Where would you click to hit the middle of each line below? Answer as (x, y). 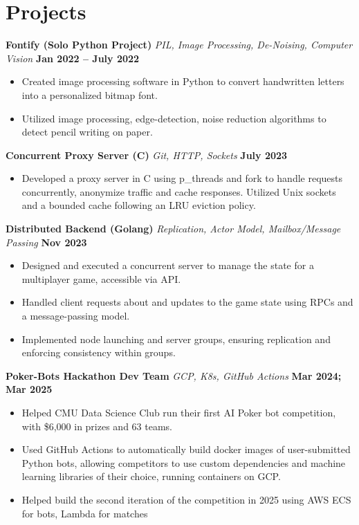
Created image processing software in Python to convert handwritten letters (183, 81)
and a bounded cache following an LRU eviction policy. (139, 205)
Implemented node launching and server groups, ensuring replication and (176, 339)
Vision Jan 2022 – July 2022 (73, 58)
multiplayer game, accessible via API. (101, 278)
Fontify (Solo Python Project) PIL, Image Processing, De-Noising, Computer (179, 45)
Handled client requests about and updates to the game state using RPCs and (187, 302)
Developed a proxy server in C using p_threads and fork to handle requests (182, 178)
